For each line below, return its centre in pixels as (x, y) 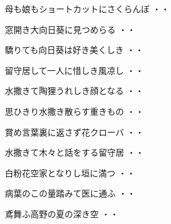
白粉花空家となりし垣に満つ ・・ (70, 172)
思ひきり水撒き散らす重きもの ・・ (75, 111)
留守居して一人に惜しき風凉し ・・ (75, 70)
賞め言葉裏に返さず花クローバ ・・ (75, 132)
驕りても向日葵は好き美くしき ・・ (74, 50)
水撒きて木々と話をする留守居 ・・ (75, 152)
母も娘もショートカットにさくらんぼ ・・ (87, 9)
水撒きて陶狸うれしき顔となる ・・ (75, 91)
